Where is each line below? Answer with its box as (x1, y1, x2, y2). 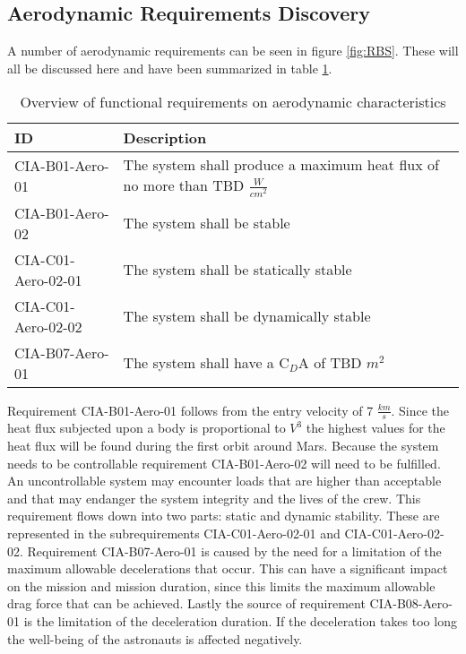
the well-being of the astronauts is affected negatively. (7, 629, 303, 648)
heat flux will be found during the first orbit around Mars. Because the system (7, 435, 439, 454)
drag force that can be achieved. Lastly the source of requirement (7, 594, 366, 613)
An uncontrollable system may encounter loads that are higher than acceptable (7, 471, 442, 490)
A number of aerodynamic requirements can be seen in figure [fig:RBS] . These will (7, 41, 459, 60)
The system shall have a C (123, 352, 289, 374)
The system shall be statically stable (123, 259, 352, 280)
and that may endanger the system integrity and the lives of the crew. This (7, 488, 421, 507)
